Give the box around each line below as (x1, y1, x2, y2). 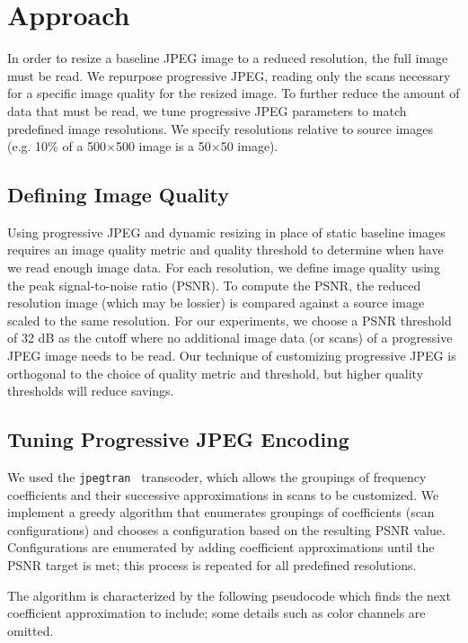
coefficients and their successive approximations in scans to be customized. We (7, 485, 439, 504)
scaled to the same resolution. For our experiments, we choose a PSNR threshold (7, 310, 452, 329)
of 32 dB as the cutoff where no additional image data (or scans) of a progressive (7, 328, 453, 347)
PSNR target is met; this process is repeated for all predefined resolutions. (7, 556, 417, 575)
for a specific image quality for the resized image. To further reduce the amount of (7, 84, 460, 103)
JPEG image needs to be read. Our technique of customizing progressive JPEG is (7, 346, 456, 365)
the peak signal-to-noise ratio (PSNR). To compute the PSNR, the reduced (7, 275, 421, 294)
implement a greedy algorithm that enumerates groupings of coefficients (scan (7, 503, 435, 522)
